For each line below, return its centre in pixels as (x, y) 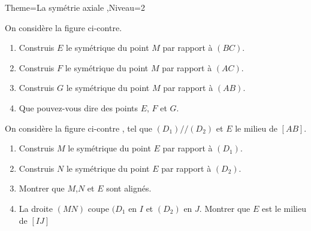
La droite (36, 208)
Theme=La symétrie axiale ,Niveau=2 (75, 7)
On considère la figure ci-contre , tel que (78, 128)
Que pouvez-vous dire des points (78, 107)
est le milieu (284, 208)
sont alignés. (129, 188)
